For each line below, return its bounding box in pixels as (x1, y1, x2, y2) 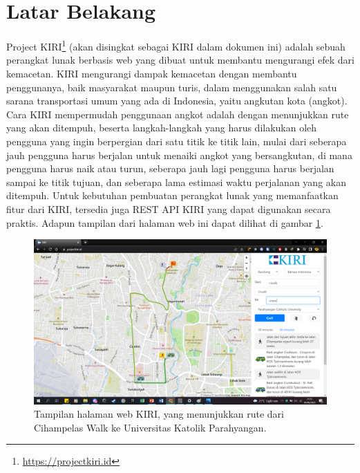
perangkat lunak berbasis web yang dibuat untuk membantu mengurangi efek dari (6, 53, 354, 67)
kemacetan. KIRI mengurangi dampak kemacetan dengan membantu (6, 66, 297, 80)
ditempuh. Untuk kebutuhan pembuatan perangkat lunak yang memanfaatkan (6, 188, 339, 203)
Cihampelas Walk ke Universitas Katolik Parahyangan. (34, 420, 267, 434)
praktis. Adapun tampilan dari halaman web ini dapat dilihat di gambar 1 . (6, 215, 323, 230)
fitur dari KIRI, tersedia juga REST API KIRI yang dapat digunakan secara (6, 201, 331, 216)
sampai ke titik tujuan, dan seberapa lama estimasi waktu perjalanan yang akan (6, 174, 346, 189)
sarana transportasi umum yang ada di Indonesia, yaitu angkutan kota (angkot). (6, 93, 348, 108)
